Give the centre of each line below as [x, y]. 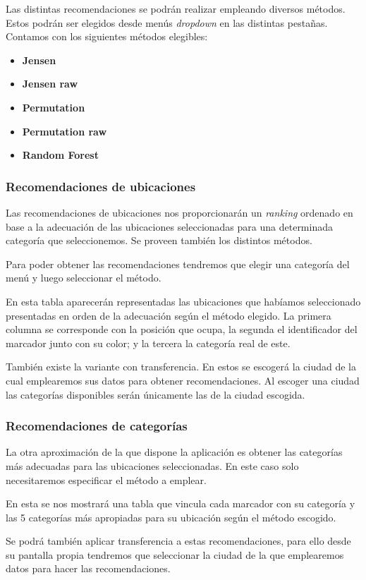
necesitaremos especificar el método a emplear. [106, 479]
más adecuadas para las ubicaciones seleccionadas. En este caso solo [152, 465]
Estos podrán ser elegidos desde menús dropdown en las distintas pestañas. [167, 22]
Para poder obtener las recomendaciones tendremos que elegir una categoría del [178, 264]
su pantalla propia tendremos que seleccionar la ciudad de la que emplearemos [175, 554]
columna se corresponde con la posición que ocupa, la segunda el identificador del [182, 329]
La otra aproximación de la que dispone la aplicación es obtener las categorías [174, 452]
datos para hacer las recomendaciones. [88, 568]
